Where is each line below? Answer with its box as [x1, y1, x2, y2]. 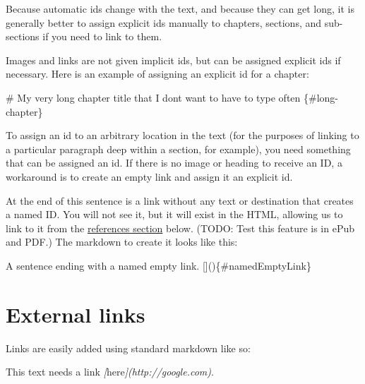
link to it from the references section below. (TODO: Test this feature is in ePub [6, 220, 355, 235]
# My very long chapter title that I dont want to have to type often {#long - [6, 90, 339, 104]
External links [6, 299, 145, 328]
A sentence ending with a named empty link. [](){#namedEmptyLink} [6, 258, 311, 272]
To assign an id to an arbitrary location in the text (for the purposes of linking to [6, 128, 359, 143]
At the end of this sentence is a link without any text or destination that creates [6, 193, 354, 208]
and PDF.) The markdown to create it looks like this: [6, 234, 238, 249]
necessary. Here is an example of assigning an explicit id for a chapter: [6, 66, 309, 81]
